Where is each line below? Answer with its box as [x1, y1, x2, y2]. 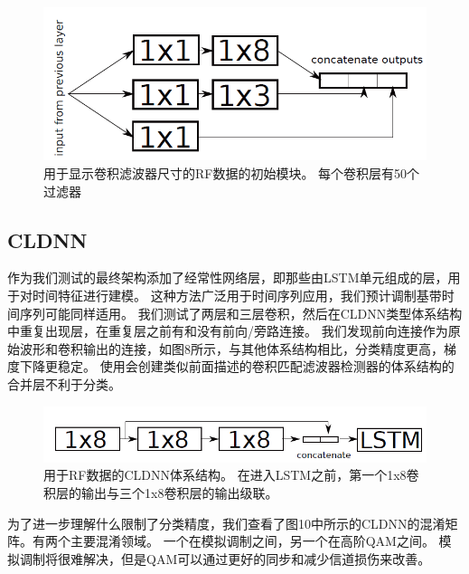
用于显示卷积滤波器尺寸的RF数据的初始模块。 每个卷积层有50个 [43, 163, 420, 182]
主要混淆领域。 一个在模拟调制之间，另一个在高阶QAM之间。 [70, 531, 435, 550]
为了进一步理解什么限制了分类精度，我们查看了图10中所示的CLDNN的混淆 [7, 513, 446, 532]
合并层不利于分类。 [7, 374, 121, 393]
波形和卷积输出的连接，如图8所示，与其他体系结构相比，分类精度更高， [19, 339, 444, 358]
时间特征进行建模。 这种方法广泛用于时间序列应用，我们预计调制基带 [32, 285, 442, 304]
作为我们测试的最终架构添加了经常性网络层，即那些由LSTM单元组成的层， [7, 268, 448, 287]
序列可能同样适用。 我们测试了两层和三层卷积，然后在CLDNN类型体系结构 [19, 303, 463, 322]
